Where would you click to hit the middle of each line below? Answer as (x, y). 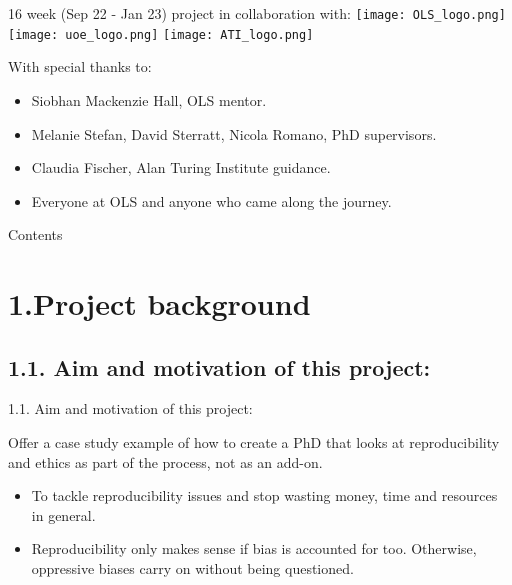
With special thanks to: (80, 66)
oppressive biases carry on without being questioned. (192, 568)
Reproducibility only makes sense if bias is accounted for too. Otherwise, (254, 548)
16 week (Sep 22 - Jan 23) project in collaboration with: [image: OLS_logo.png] (257, 13)
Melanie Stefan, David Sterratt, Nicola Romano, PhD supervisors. (234, 133)
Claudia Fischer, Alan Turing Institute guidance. (181, 167)
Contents (35, 234)
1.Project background (159, 303)
